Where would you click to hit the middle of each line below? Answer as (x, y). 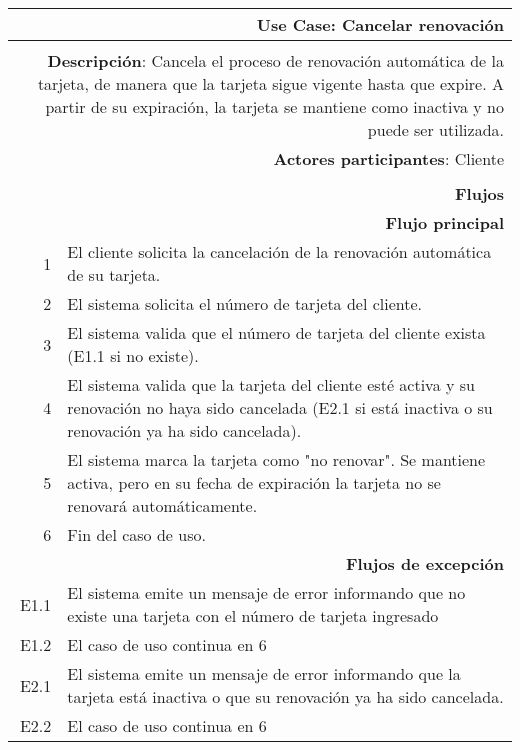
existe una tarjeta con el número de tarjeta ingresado (253, 615)
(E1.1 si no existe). (133, 355)
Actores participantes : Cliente (388, 158)
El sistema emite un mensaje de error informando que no (266, 592)
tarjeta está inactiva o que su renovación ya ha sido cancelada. (285, 696)
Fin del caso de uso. (136, 534)
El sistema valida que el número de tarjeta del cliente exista (276, 332)
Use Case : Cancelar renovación (380, 24)
